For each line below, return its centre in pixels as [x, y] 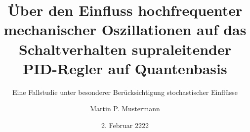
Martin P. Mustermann [125, 109]
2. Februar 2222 [125, 125]
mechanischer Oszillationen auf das [125, 29]
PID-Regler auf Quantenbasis [125, 68]
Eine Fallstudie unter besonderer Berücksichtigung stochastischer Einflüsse [125, 92]
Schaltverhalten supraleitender [125, 49]
